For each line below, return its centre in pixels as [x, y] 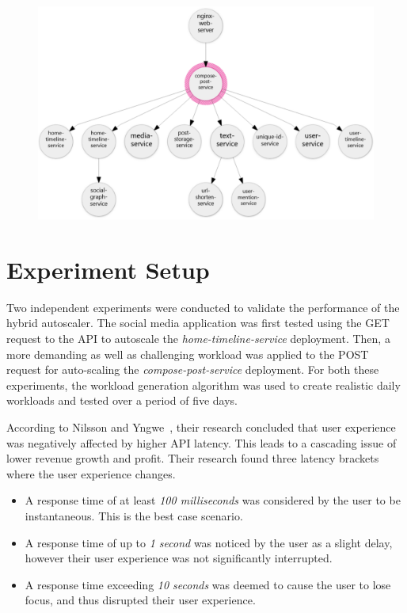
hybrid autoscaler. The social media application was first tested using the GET [198, 323]
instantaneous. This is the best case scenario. [134, 515]
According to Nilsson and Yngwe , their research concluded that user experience [201, 427]
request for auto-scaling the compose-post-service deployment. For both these [193, 369]
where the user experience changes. [91, 473]
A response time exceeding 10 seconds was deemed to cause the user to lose [208, 584]
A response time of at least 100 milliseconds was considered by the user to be [213, 500]
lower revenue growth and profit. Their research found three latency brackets [193, 458]
